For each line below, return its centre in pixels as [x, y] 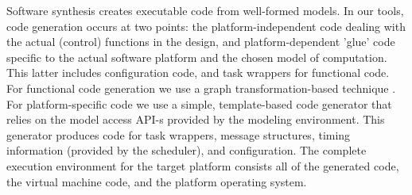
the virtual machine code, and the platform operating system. [157, 181]
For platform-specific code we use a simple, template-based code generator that [199, 103]
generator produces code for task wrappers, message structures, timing [179, 134]
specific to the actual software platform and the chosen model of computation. [197, 57]
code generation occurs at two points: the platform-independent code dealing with [206, 26]
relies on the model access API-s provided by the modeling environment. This [196, 119]
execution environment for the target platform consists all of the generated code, [203, 165]
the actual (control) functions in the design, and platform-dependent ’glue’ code [201, 42]
